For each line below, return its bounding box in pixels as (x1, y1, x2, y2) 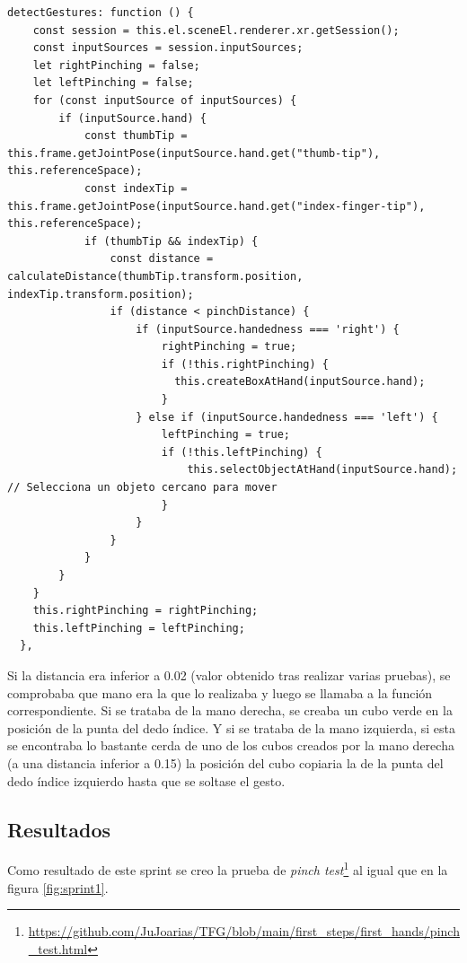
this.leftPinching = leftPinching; (32, 621, 245, 635)
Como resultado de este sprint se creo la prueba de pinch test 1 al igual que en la (7, 858, 448, 879)
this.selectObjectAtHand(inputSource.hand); (187, 463, 458, 477)
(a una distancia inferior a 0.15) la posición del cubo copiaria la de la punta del (7, 753, 444, 772)
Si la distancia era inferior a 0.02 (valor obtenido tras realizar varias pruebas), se (7, 665, 451, 684)
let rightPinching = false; (32, 58, 200, 72)
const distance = (110, 252, 214, 266)
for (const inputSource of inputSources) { (32, 93, 297, 107)
